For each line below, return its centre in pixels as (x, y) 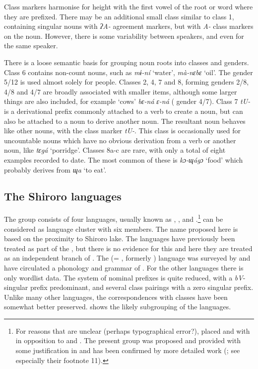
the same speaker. (31, 46)
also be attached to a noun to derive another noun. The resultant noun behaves (125, 121)
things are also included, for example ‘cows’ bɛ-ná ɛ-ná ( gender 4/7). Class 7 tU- (127, 101)
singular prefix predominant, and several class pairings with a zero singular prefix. (129, 287)
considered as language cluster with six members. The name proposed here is (121, 229)
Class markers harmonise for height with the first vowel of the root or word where (129, 6)
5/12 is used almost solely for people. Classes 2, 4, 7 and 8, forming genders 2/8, (127, 82)
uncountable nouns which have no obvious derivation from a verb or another (120, 140)
